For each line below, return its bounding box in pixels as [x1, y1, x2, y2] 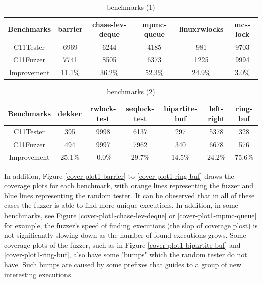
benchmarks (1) [107, 2, 155, 12]
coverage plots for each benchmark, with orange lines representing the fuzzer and [4, 180, 254, 191]
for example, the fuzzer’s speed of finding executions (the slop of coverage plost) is [4, 220, 258, 230]
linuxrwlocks [179, 24, 224, 34]
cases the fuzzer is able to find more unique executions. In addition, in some [4, 200, 238, 210]
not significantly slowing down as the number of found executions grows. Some [4, 230, 246, 240]
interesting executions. [4, 269, 73, 279]
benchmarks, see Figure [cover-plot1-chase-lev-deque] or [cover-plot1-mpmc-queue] [4, 210, 257, 220]
